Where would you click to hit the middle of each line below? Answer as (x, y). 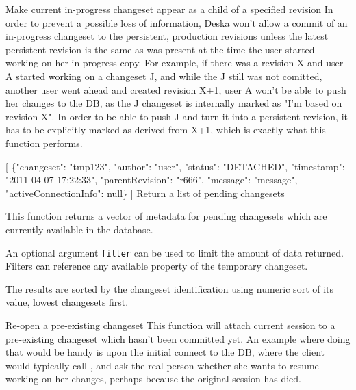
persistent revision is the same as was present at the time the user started (160, 49)
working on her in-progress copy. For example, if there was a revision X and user (175, 63)
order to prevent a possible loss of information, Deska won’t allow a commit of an (177, 22)
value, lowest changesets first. (67, 302)
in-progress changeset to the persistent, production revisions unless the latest (167, 36)
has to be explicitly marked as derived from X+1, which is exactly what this (166, 130)
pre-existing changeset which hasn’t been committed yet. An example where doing (178, 338)
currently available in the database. (79, 229)
